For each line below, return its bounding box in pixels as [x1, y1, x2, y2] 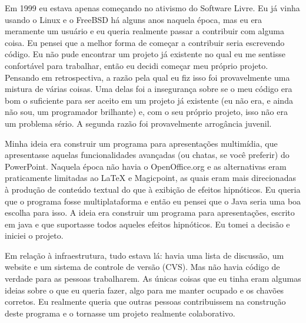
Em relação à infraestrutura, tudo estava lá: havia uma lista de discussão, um [5, 249, 284, 261]
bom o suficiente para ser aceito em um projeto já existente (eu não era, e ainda [5, 94, 293, 106]
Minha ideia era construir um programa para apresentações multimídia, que [5, 137, 278, 149]
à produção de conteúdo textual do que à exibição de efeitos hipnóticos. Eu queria [5, 183, 301, 195]
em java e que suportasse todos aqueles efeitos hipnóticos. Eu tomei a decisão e [5, 217, 290, 230]
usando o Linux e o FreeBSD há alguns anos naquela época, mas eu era [5, 13, 262, 25]
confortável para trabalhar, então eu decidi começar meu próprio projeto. [5, 59, 268, 71]
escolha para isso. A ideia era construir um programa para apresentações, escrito [5, 206, 295, 219]
